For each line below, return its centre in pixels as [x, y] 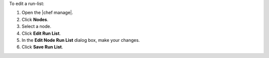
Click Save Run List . [42, 47]
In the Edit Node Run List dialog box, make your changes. [81, 40]
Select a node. [37, 27]
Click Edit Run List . [41, 33]
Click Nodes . [35, 19]
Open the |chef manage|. [47, 13]
